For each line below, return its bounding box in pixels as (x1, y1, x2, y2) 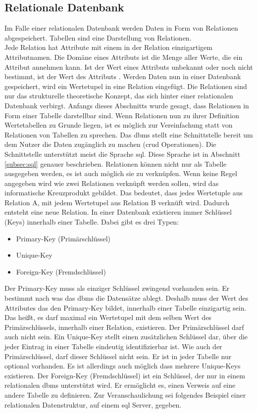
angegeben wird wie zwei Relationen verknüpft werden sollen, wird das (4, 178, 219, 188)
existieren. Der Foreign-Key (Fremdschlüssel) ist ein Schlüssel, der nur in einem (4, 370, 245, 380)
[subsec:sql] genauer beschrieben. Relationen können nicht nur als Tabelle (4, 158, 227, 169)
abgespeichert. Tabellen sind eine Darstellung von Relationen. (4, 32, 192, 43)
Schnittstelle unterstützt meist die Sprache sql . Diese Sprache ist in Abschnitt (4, 148, 241, 159)
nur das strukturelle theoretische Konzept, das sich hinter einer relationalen (4, 91, 233, 101)
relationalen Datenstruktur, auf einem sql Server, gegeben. (4, 399, 182, 410)
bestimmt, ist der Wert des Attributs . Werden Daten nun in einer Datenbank (4, 71, 241, 82)
